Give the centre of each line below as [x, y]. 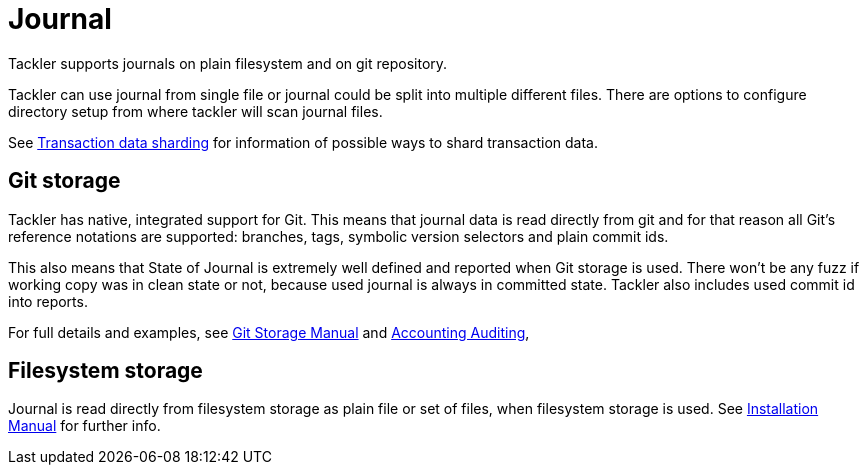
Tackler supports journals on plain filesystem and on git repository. [228, 63]
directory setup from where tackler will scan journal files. [195, 111]
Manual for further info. [84, 426]
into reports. [48, 301]
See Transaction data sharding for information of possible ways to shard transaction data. [303, 142]
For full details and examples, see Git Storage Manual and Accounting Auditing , [269, 332]
